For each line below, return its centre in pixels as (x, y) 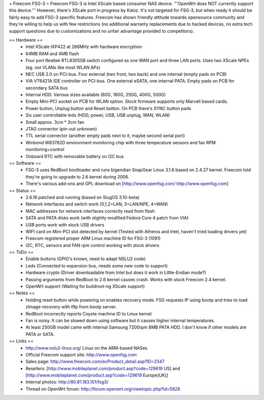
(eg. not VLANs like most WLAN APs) (63, 67)
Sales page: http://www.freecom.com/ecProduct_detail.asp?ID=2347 (95, 361)
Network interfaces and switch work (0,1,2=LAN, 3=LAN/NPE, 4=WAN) (97, 204)
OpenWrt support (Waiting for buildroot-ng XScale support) (85, 287)
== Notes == (22, 293)
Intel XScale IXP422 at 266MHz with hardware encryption (84, 47)
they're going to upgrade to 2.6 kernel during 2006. (77, 177)
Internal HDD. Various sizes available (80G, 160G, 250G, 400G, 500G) (96, 95)
